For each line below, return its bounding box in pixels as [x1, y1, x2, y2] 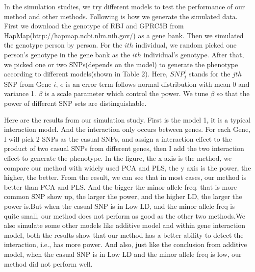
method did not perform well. [4, 258, 93, 269]
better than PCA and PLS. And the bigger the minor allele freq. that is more [4, 181, 237, 192]
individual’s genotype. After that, [143, 49, 244, 59]
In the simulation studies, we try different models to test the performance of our [4, 1, 245, 11]
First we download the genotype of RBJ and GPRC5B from [4, 21, 184, 31]
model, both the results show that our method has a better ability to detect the [4, 229, 244, 240]
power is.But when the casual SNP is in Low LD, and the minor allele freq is [4, 201, 235, 211]
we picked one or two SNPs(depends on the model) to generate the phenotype [4, 59, 238, 69]
